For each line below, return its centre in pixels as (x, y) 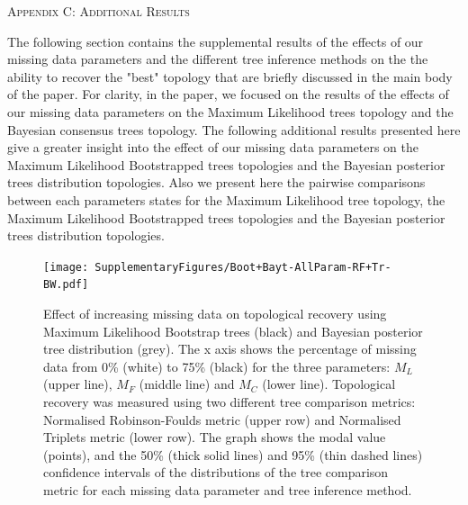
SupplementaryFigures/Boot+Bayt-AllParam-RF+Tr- (243, 267)
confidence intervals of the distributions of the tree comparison (216, 472)
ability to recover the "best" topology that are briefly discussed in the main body (230, 76)
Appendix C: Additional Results (99, 11)
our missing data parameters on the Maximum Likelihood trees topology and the (230, 111)
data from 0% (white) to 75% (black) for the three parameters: (217, 366)
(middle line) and (187, 384)
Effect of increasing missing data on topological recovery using (215, 314)
